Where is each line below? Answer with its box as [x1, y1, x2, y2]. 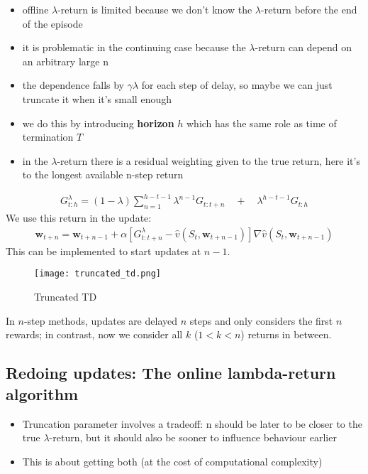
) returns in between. [240, 327, 332, 342]
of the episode [22, 16, 83, 31]
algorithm [6, 382, 79, 404]
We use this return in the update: [6, 210, 152, 225]
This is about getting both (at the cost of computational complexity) [22, 453, 323, 468]
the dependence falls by [22, 77, 124, 92]
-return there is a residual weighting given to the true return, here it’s [57, 153, 360, 168]
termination [22, 129, 74, 144]
